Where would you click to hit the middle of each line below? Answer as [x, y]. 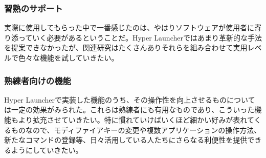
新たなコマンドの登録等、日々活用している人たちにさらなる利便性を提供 [126, 140]
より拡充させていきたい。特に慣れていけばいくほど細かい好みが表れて [136, 120]
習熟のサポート [34, 8]
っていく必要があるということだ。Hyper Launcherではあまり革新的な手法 [140, 37]
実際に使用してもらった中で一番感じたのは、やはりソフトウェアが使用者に [129, 27]
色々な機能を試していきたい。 [68, 57]
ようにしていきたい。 [47, 150]
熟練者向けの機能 [38, 80]
